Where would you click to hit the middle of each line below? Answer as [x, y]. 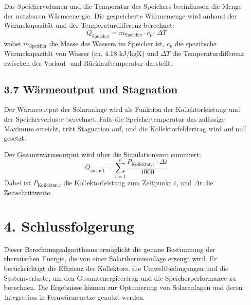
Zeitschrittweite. [28, 192]
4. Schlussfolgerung [69, 225]
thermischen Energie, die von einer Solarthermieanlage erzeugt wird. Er [110, 259]
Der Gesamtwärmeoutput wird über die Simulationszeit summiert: [103, 154]
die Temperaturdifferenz [208, 53]
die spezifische [196, 43]
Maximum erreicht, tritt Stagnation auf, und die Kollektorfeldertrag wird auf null [125, 128]
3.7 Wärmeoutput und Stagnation [91, 89]
